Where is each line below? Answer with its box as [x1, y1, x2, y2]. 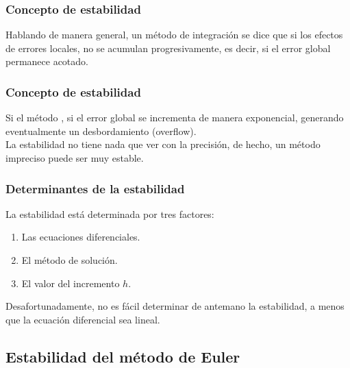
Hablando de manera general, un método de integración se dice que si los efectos [5, 27, 343, 42]
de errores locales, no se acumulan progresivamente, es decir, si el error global [5, 40, 331, 55]
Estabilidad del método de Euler [5, 345, 240, 367]
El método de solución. [21, 253, 118, 267]
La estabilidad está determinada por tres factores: [5, 206, 214, 221]
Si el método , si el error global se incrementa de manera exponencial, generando [5, 110, 344, 125]
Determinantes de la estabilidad [5, 180, 185, 197]
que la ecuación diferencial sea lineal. [5, 312, 160, 326]
